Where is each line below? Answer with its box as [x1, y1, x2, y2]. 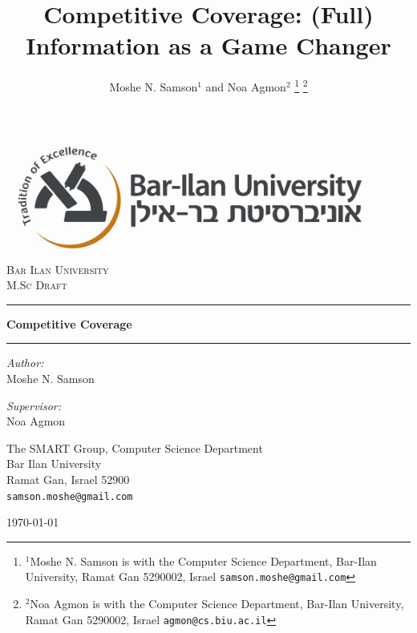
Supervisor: [6, 397, 61, 413]
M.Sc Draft [6, 276, 67, 293]
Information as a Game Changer [26, 29, 391, 62]
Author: [6, 354, 44, 371]
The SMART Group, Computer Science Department [6, 439, 263, 456]
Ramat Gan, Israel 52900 [6, 471, 130, 487]
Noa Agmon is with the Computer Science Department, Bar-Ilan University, [30, 595, 404, 612]
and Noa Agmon [205, 78, 286, 95]
